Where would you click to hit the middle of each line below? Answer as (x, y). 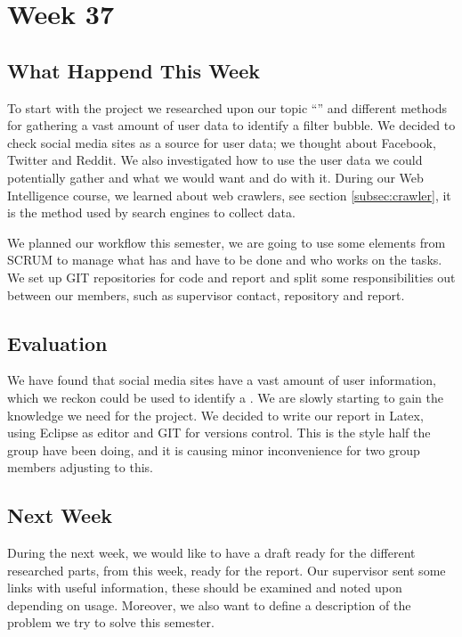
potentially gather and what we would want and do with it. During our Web (215, 177)
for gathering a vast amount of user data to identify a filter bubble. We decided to (231, 125)
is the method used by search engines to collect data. (151, 212)
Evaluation (57, 343)
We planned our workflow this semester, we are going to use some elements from (227, 242)
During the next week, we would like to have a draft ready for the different (211, 553)
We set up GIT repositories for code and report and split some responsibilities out (231, 277)
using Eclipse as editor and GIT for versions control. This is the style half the (219, 433)
